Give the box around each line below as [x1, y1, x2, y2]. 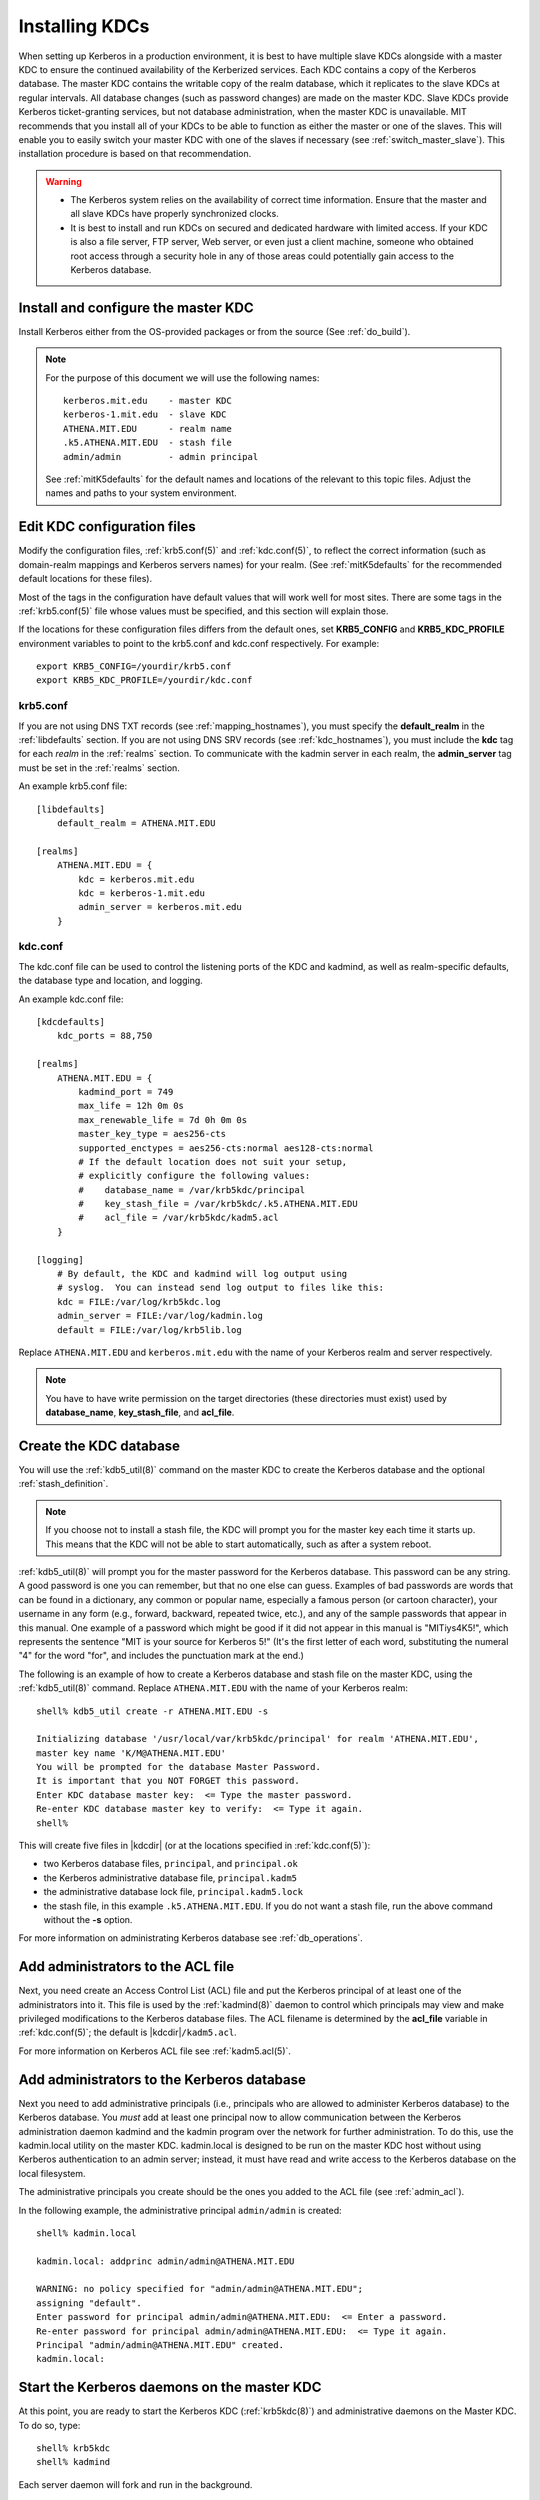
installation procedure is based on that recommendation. [18, 148, 252, 160]
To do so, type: [18, 2419, 81, 2431]
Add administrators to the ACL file [18, 1958, 235, 1975]
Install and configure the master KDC [18, 299, 254, 316]
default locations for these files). [18, 573, 153, 585]
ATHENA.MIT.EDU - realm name [63, 423, 232, 434]
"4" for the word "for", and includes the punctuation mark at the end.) [18, 1650, 305, 1662]
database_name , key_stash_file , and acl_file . [45, 1406, 235, 1419]
